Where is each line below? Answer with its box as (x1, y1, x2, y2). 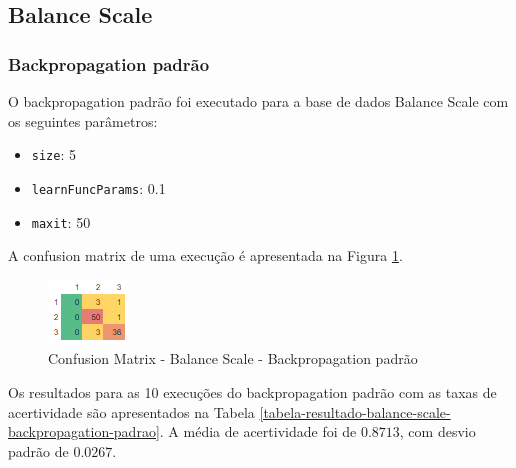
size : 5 (31, 144, 76, 165)
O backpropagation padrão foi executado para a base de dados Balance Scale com (8, 91, 509, 111)
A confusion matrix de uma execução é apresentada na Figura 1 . (8, 245, 403, 266)
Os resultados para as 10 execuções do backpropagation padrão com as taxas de (8, 381, 497, 402)
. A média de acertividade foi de (159, 421, 357, 442)
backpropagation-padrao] (8, 421, 160, 442)
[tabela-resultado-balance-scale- (259, 401, 451, 422)
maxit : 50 (31, 211, 91, 232)
